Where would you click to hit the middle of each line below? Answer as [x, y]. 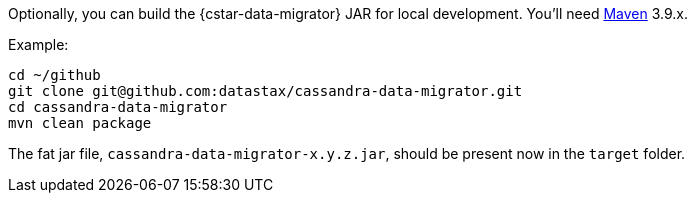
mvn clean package [80, 123]
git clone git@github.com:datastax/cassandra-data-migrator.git [265, 91]
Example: [38, 44]
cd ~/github [54, 75]
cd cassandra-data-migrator [118, 107]
